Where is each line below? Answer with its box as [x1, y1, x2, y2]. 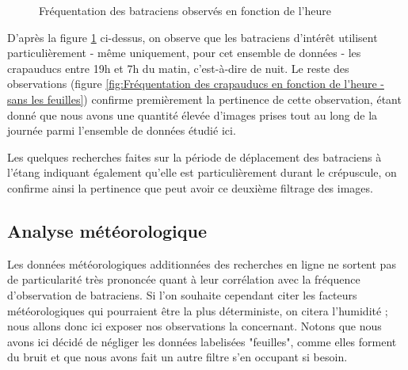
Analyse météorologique [7, 218, 208, 242]
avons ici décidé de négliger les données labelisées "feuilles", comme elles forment [7, 333, 397, 349]
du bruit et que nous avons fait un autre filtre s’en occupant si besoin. [7, 349, 348, 365]
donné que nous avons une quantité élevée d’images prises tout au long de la [7, 106, 378, 123]
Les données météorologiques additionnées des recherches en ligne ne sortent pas [7, 255, 396, 272]
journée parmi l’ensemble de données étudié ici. [7, 122, 236, 139]
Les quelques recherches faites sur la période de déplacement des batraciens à [7, 148, 382, 165]
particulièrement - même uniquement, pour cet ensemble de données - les [7, 44, 361, 61]
